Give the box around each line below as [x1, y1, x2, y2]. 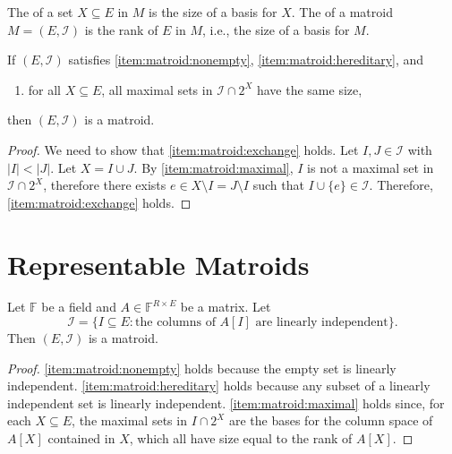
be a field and [41, 297, 116, 316]
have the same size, [256, 80, 362, 99]
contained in [47, 429, 115, 448]
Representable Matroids [7, 245, 310, 282]
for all [28, 80, 62, 99]
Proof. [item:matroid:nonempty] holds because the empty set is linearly [7, 358, 397, 377]
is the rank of [84, 20, 158, 39]
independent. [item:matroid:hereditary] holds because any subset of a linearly [7, 376, 431, 395]
